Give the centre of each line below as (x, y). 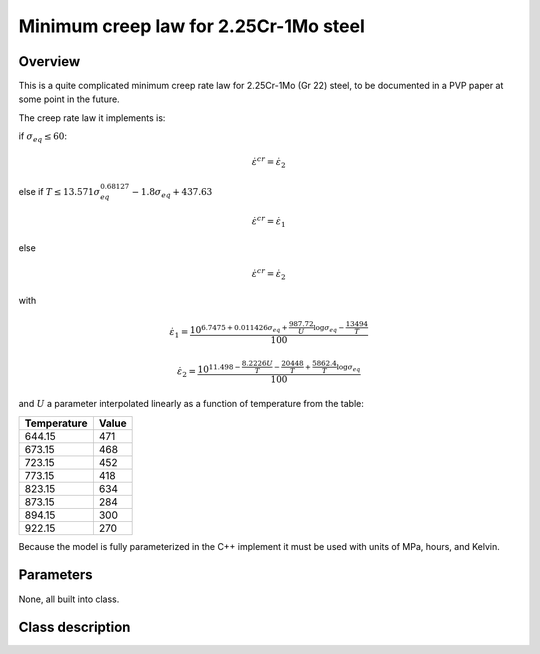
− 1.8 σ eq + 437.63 (172, 193)
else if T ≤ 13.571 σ (59, 191)
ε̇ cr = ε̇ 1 (268, 222)
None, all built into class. (69, 599)
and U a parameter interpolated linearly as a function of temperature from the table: (191, 404)
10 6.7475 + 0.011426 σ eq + (239, 329)
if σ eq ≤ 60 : (43, 137)
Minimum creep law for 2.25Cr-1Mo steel (191, 26)
